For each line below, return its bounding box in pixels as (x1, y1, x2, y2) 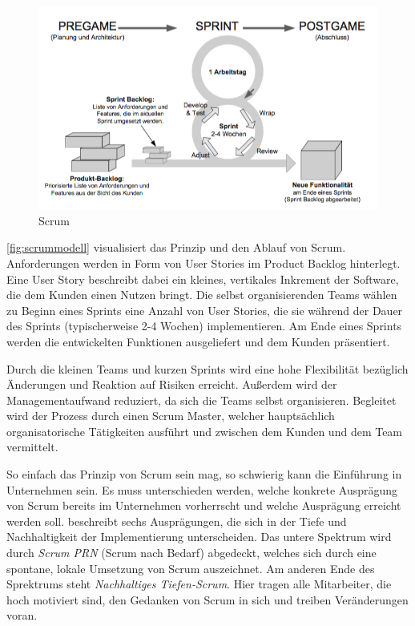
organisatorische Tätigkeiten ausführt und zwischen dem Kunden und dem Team (6, 422, 403, 439)
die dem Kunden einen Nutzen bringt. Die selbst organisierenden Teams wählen (6, 286, 397, 303)
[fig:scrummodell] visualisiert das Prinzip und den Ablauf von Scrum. (6, 239, 346, 256)
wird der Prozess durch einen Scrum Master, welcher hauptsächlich (6, 407, 335, 424)
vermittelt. (6, 438, 58, 455)
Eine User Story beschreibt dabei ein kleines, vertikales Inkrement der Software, (6, 270, 399, 287)
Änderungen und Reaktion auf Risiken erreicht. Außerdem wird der (6, 376, 337, 393)
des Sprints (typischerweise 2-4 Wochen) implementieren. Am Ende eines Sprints (6, 317, 402, 334)
